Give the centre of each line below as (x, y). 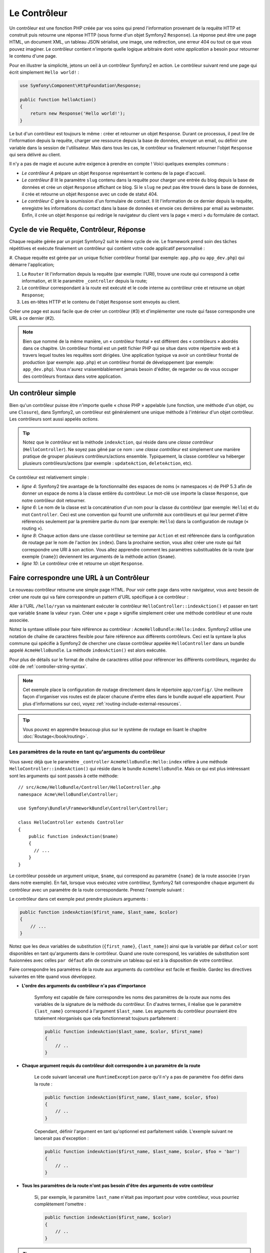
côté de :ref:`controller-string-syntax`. (48, 667)
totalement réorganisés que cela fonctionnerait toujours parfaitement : (106, 1018)
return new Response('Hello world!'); (78, 114)
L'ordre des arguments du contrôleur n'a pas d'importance (84, 986)
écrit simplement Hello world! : (44, 72)
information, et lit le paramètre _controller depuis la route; (84, 281)
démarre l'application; (32, 265)
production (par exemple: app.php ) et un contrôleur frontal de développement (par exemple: (118, 362)
